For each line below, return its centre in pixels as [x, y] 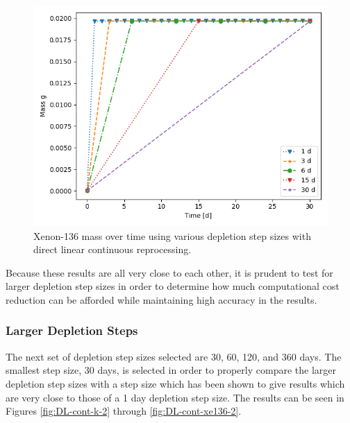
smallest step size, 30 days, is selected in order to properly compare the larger [171, 370]
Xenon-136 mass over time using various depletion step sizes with [172, 235]
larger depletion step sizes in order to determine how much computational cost [173, 286]
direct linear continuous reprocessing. [112, 249]
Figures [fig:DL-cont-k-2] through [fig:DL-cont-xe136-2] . [124, 411]
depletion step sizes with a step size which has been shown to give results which [175, 383]
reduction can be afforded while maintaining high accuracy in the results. [161, 299]
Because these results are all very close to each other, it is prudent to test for [169, 272]
